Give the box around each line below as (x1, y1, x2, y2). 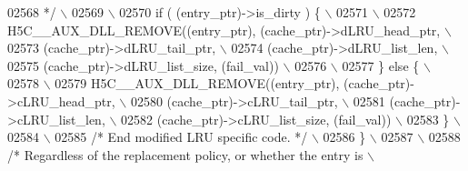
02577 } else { (342, 55, 420, 75)
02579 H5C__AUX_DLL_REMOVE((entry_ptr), (55, 74, 340, 93)
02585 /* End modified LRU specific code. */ (55, 127, 308, 146)
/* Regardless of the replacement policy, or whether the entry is (7, 145, 363, 164)
